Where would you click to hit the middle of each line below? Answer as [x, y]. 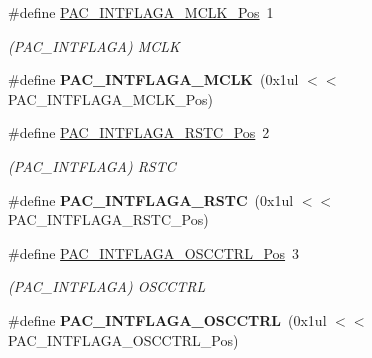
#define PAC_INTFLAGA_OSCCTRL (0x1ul [167, 319]
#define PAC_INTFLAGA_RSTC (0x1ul [151, 199]
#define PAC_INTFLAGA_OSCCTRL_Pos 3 [154, 252]
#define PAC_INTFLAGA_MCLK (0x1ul [153, 79]
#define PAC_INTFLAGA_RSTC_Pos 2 [139, 132]
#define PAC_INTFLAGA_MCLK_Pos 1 [141, 12]
